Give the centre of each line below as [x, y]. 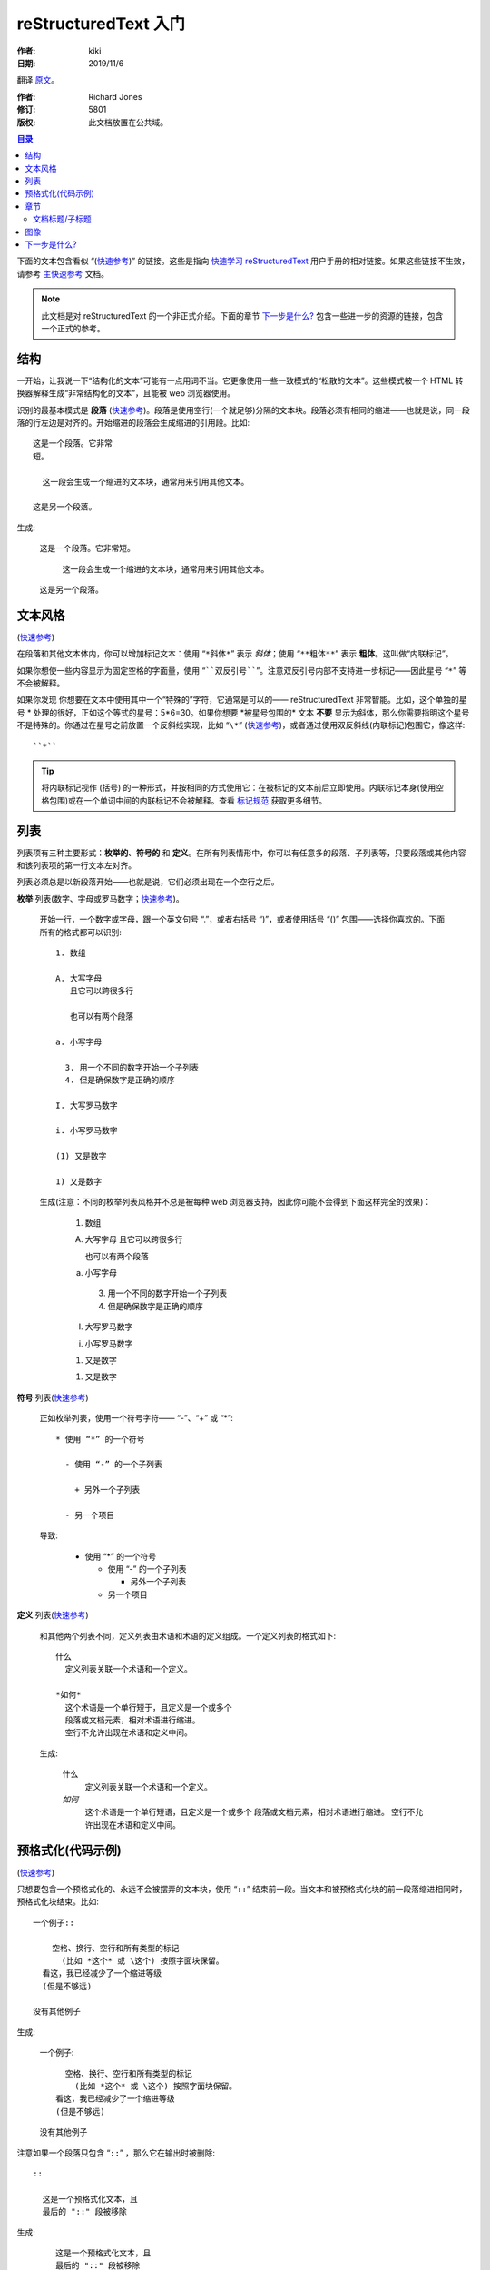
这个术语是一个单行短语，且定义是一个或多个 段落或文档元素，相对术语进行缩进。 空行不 [250, 1812]
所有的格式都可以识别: [81, 932]
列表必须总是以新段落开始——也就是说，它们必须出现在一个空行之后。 [148, 882]
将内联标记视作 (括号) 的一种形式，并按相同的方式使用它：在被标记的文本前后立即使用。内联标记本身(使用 [239, 788]
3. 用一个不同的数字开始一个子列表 [132, 1067]
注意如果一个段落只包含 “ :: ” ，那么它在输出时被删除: [116, 2153]
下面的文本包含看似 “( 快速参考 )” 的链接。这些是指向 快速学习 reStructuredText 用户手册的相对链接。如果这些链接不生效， [243, 261]
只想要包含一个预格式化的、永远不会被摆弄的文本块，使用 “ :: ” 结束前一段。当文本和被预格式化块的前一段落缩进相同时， [242, 1889]
